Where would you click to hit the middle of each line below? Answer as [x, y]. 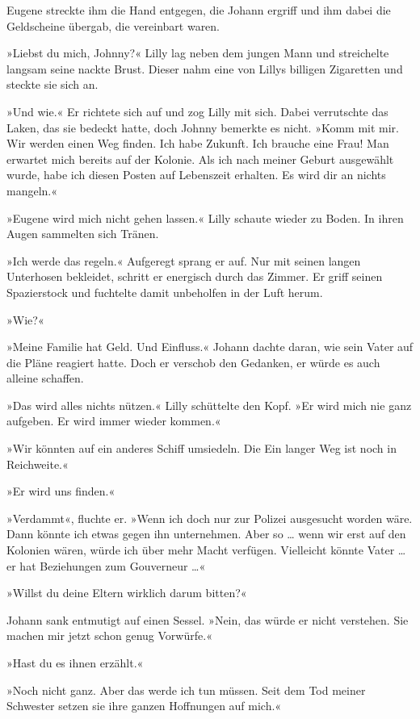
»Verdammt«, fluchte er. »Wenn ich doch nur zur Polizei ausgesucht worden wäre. [210, 518]
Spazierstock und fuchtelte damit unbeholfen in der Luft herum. [165, 292]
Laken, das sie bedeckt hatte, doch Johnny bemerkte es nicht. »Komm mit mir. [203, 127]
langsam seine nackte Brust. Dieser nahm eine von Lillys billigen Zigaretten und [205, 68]
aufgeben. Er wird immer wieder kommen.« [114, 421]
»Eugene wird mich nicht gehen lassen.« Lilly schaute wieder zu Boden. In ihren [205, 217]
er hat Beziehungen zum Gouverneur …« [106, 565]
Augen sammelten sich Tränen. [83, 234]
